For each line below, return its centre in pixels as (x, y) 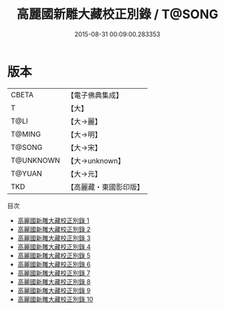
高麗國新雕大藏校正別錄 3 (54, 238)
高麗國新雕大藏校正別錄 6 (54, 264)
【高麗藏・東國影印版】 (106, 187)
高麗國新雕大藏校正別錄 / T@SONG (117, 14)
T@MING (26, 134)
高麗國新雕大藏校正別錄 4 (54, 246)
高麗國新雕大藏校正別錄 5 (54, 255)
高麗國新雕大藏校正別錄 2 (54, 229)
